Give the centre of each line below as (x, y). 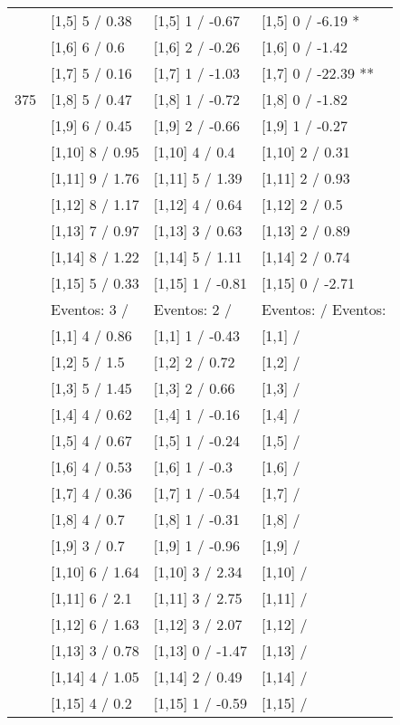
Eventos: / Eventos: (324, 309)
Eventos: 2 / (192, 309)
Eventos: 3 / (90, 309)
